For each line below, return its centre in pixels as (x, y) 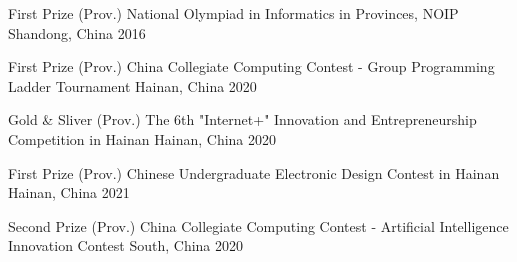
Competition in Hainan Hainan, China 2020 (142, 138)
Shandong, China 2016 (77, 32)
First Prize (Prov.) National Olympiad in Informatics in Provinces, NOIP (233, 13)
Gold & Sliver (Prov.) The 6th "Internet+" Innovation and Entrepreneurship (242, 119)
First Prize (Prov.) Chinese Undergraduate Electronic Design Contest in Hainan (254, 172)
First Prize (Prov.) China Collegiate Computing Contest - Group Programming (251, 66)
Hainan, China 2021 (69, 192)
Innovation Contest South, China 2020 (126, 245)
